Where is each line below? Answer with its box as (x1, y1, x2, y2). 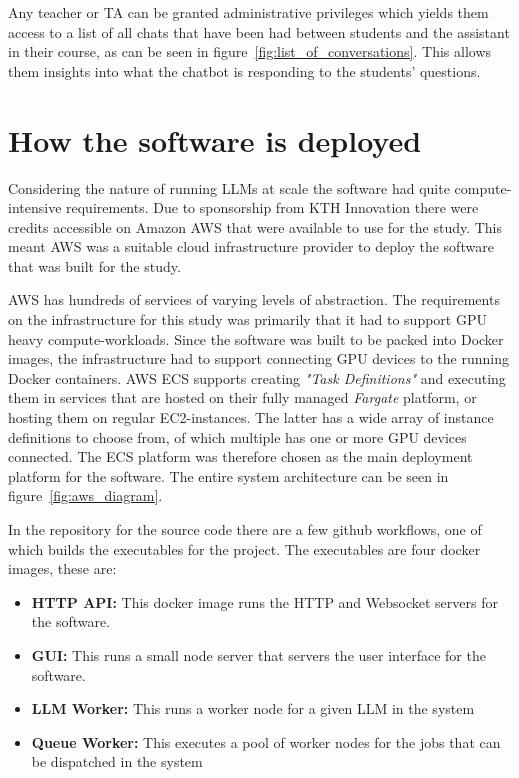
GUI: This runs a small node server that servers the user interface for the (31, 644, 486, 665)
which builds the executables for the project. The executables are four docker (8, 538, 481, 559)
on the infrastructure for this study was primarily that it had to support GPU (8, 309, 487, 330)
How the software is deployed (8, 119, 422, 160)
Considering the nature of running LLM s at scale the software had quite (8, 177, 450, 198)
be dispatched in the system (31, 751, 203, 772)
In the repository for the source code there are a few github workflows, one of (8, 519, 482, 539)
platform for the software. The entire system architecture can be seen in (8, 465, 449, 486)
